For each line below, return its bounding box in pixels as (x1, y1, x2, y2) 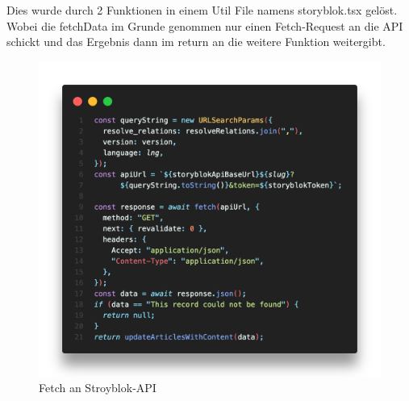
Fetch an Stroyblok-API (39, 379, 157, 396)
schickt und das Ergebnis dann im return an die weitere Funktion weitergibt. (6, 33, 386, 50)
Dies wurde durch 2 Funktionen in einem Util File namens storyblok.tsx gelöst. (6, 2, 398, 18)
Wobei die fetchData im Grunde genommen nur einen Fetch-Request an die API (6, 17, 403, 34)
